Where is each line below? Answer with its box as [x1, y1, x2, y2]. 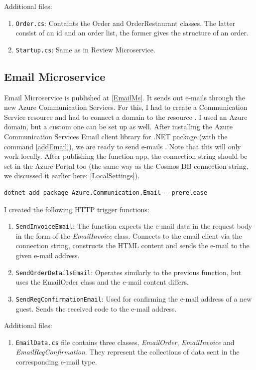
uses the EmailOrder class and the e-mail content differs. [15, 277, 189, 287]
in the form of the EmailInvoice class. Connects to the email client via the [15, 230, 242, 241]
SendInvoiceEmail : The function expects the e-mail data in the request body [15, 221, 253, 231]
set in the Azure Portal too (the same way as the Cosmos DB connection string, [4, 160, 249, 171]
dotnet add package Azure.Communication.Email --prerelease [4, 189, 208, 197]
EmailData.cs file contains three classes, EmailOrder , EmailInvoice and [15, 337, 235, 347]
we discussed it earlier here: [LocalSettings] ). [4, 170, 140, 181]
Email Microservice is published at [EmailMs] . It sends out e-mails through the [4, 92, 246, 102]
